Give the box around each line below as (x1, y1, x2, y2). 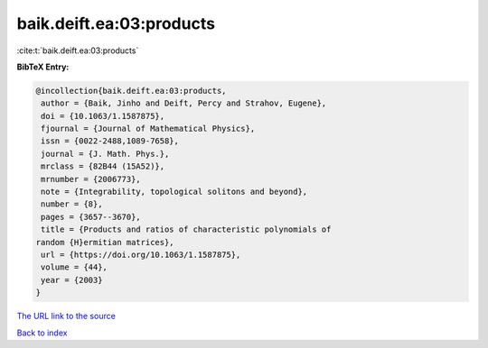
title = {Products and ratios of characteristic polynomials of (41, 224, 332, 234)
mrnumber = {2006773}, (41, 174, 142, 184)
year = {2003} (41, 275, 103, 285)
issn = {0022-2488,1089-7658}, (41, 136, 180, 146)
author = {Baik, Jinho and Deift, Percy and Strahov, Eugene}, (41, 98, 327, 108)
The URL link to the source (16, 311, 117, 322)
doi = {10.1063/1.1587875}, (41, 111, 165, 121)
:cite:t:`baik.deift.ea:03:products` (16, 45, 139, 56)
